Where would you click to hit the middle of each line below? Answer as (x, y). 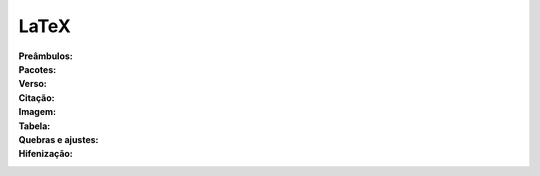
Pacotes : (37, 69)
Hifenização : (46, 154)
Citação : (36, 97)
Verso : (32, 84)
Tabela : (34, 126)
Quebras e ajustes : (58, 139)
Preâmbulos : (46, 56)
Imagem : (37, 112)
